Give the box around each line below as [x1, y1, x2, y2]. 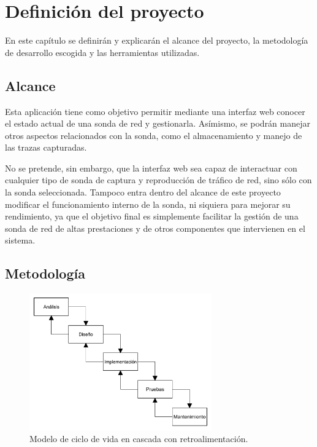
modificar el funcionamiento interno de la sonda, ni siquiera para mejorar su [5, 197, 291, 210]
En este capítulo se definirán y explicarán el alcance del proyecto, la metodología [5, 34, 308, 47]
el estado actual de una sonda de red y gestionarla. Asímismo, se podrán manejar [5, 117, 310, 130]
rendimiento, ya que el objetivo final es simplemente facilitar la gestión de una [5, 210, 299, 223]
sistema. [5, 234, 36, 247]
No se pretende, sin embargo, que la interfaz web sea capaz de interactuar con [5, 161, 297, 174]
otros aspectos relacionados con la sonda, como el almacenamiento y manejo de [5, 129, 302, 141]
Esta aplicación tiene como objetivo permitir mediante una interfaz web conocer [5, 105, 305, 117]
